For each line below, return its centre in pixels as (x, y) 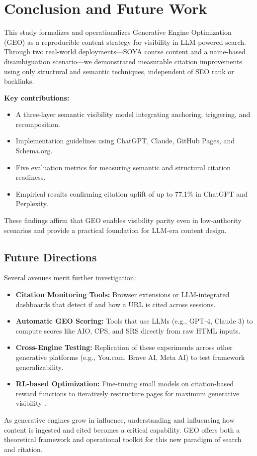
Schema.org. (34, 151)
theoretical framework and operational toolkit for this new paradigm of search (123, 439)
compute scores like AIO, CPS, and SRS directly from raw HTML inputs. (128, 330)
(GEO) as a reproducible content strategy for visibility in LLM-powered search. (125, 42)
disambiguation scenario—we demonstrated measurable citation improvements (123, 61)
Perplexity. (32, 203)
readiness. (31, 177)
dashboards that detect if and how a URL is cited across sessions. (116, 304)
